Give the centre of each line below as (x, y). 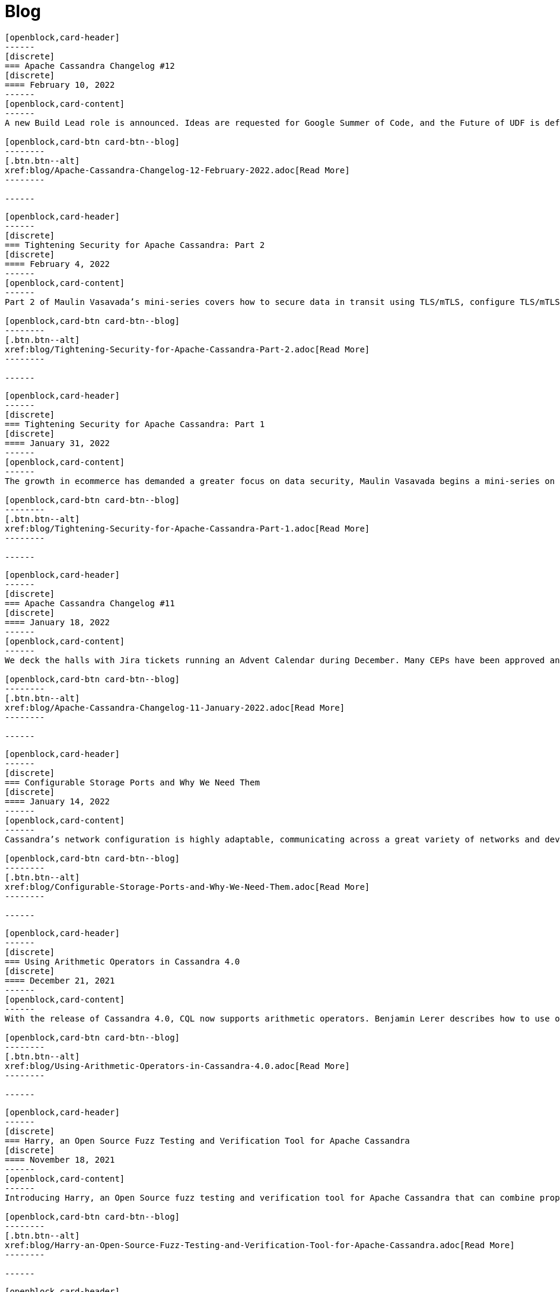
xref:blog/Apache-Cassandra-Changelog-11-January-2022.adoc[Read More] (175, 707)
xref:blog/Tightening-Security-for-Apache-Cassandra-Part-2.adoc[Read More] (187, 349)
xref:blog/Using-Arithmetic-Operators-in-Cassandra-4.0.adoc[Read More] (177, 1066)
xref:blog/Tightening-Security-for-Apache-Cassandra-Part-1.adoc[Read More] (187, 528)
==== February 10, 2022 (60, 85)
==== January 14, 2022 (58, 801)
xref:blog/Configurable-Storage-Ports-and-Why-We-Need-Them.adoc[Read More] (187, 887)
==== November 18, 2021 (60, 1159)
